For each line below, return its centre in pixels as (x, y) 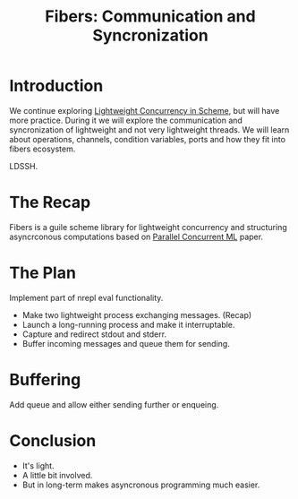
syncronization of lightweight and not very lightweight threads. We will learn (149, 129)
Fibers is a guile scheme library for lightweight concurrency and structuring (149, 227)
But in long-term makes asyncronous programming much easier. (141, 485)
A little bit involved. (57, 475)
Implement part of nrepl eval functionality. (86, 297)
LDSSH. (24, 166)
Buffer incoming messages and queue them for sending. (126, 343)
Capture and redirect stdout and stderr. (94, 334)
